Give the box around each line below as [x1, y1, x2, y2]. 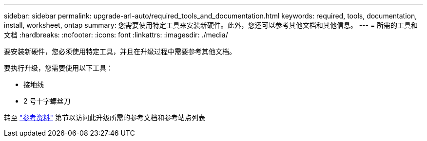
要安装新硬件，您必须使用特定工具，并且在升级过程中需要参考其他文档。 [4, 47, 236, 55]
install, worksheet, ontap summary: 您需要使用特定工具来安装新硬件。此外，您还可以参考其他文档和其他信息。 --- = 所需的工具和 [4, 21, 418, 29]
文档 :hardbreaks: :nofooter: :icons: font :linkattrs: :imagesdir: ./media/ [4, 31, 228, 39]
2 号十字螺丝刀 [23, 97, 71, 105]
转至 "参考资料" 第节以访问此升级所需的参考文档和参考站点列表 [4, 113, 205, 122]
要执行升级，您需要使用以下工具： [4, 64, 113, 72]
